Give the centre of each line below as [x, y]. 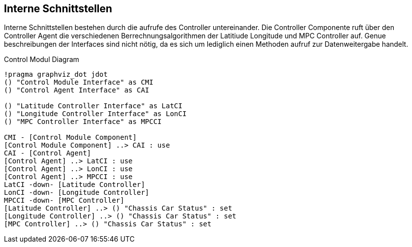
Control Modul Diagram [42, 60]
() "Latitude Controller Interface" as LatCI [93, 106]
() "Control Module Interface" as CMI [79, 82]
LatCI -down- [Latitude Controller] [75, 185]
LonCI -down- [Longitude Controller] [77, 193]
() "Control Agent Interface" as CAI [77, 90]
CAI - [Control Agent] [48, 153]
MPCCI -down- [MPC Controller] [64, 201]
